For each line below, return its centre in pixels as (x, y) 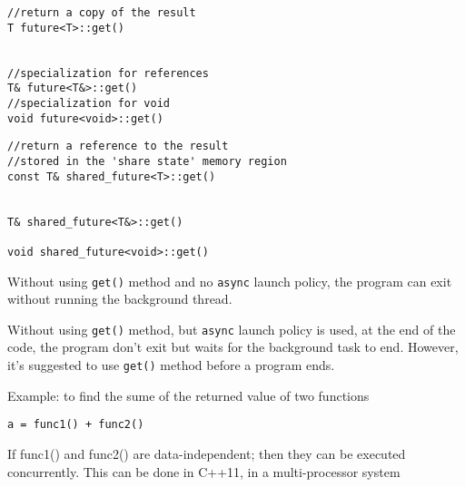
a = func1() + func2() (76, 425)
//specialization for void (89, 103)
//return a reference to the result (118, 146)
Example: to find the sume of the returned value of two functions (188, 395)
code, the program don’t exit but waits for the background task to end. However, (233, 347)
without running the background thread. (120, 299)
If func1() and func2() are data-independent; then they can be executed (207, 453)
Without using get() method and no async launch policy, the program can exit (230, 281)
